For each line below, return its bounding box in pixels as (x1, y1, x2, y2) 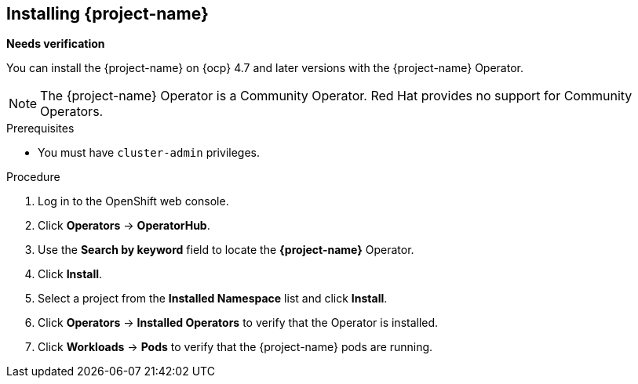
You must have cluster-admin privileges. (38, 146, 260, 160)
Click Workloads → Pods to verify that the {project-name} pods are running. (38, 340, 433, 354)
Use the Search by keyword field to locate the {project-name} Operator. (38, 243, 414, 257)
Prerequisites (6, 121, 75, 136)
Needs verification (6, 37, 105, 51)
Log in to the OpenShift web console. (38, 194, 229, 208)
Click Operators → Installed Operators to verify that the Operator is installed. (38, 316, 439, 330)
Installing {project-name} (6, 4, 209, 24)
